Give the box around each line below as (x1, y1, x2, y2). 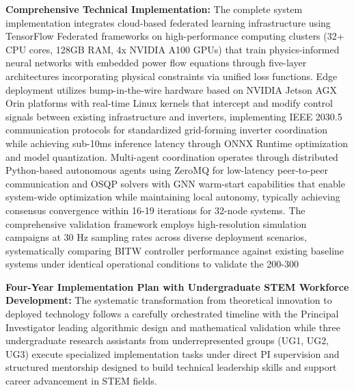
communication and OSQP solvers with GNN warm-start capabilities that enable (5, 176, 345, 190)
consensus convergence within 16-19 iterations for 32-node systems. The (5, 203, 305, 217)
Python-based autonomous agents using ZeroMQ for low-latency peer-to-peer (5, 163, 328, 177)
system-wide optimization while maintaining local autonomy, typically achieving (5, 190, 340, 204)
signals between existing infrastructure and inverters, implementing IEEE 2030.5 (5, 109, 342, 123)
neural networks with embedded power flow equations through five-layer (5, 55, 307, 70)
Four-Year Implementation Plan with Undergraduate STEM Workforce (5, 279, 349, 294)
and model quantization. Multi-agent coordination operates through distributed (5, 149, 338, 164)
